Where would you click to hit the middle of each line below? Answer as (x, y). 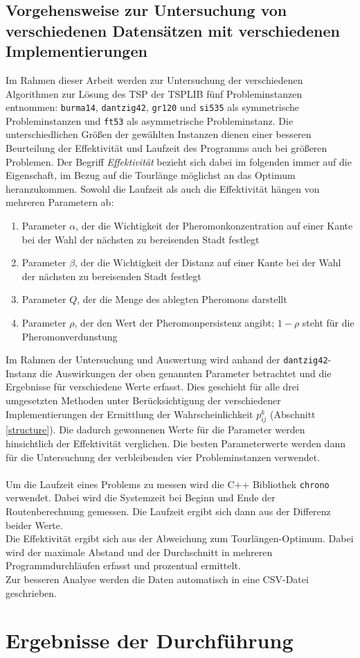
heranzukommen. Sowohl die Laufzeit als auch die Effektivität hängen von (163, 188)
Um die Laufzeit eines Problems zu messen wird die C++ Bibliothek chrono (168, 484)
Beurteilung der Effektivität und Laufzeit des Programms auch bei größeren (166, 148)
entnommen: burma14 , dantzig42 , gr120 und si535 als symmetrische (153, 107)
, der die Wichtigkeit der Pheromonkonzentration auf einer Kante (214, 226)
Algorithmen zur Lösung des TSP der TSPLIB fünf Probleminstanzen (154, 93)
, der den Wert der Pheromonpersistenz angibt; (174, 323)
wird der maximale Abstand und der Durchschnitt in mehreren (139, 552)
